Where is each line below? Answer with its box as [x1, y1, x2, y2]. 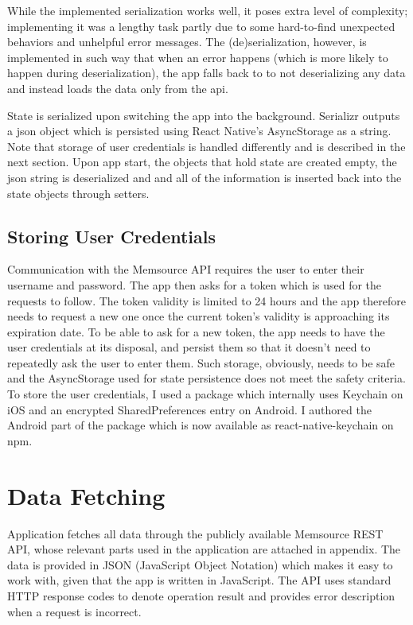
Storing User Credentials [7, 223, 216, 248]
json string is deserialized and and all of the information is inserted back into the [7, 169, 402, 185]
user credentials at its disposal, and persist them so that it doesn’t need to [7, 339, 371, 355]
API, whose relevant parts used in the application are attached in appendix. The [7, 541, 401, 557]
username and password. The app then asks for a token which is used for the [7, 276, 382, 293]
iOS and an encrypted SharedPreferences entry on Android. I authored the [7, 401, 372, 417]
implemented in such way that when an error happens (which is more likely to [7, 49, 388, 65]
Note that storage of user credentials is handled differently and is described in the [7, 138, 406, 154]
